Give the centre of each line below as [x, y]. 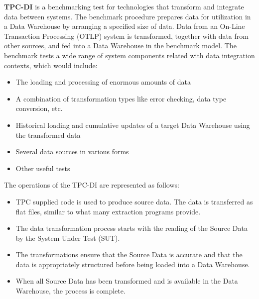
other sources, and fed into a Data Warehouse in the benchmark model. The [120, 46]
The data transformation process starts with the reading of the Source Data [131, 228]
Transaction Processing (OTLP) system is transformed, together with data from [126, 36]
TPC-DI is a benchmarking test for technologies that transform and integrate [124, 6]
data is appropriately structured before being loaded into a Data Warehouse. [133, 264]
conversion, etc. [39, 108]
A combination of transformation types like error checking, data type [121, 98]
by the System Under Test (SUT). [68, 238]
